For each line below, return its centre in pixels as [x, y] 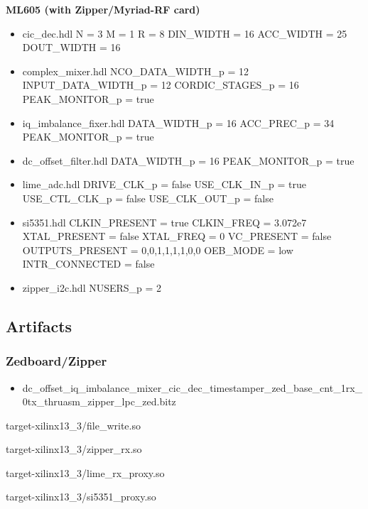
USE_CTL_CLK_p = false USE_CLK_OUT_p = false [148, 198]
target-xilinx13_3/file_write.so [73, 425]
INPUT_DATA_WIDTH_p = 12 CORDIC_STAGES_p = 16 [161, 85]
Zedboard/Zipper [56, 361]
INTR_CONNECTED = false [88, 264]
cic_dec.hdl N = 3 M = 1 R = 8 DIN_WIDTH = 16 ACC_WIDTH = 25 [185, 33]
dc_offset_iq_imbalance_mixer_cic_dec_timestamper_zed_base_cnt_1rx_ [193, 387]
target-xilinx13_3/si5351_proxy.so [81, 497]
